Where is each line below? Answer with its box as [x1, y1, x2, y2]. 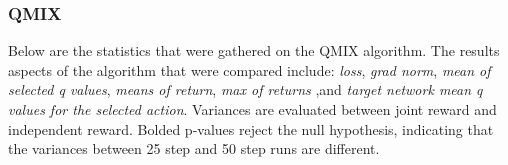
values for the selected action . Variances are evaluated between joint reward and [8, 99, 497, 119]
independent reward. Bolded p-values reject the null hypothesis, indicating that [8, 118, 494, 139]
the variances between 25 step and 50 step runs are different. [8, 138, 380, 159]
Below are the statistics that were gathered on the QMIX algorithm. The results [8, 40, 500, 61]
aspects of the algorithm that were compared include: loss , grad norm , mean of [8, 59, 491, 80]
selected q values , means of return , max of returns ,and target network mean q [8, 79, 483, 100]
